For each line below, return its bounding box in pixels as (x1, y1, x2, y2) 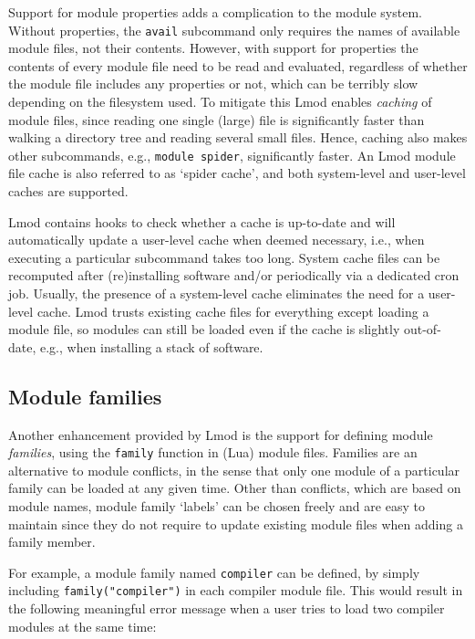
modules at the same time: (8, 616, 157, 635)
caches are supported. (8, 182, 129, 201)
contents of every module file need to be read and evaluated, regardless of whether (8, 56, 468, 75)
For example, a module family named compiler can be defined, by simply (8, 562, 420, 581)
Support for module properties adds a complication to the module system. (8, 3, 422, 21)
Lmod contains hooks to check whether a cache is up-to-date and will (8, 212, 396, 231)
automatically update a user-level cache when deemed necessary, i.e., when (8, 230, 425, 249)
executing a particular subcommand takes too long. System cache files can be (8, 247, 440, 267)
